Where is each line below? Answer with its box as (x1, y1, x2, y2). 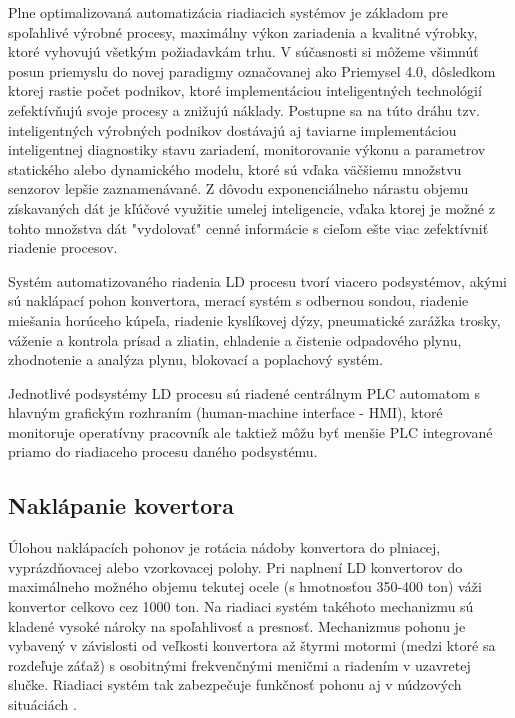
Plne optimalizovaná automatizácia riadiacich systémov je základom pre (8, 2, 448, 22)
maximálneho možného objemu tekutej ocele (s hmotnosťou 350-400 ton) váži (8, 576, 482, 597)
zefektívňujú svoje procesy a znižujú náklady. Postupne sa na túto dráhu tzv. (8, 99, 480, 120)
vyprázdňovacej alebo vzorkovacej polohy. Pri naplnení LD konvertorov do (8, 556, 463, 577)
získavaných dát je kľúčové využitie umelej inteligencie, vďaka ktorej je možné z (8, 197, 495, 218)
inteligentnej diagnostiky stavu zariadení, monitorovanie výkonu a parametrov (8, 139, 486, 160)
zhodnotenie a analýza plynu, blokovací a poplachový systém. (8, 349, 384, 370)
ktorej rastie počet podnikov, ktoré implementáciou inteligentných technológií (8, 80, 482, 101)
